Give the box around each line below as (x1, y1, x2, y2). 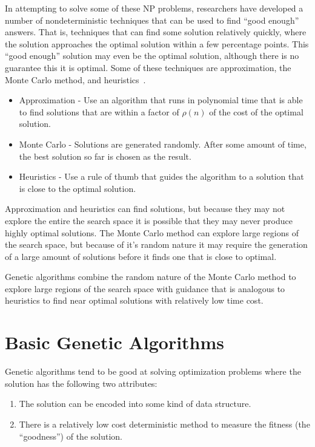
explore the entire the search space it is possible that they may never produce (5, 214, 293, 227)
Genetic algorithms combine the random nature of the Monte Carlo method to (5, 270, 296, 283)
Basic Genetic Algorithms (5, 330, 225, 355)
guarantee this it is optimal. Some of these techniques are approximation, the (5, 61, 291, 73)
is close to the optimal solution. (19, 182, 136, 194)
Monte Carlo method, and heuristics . (5, 73, 146, 86)
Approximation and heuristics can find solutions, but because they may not (5, 202, 285, 215)
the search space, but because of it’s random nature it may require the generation (5, 238, 308, 251)
